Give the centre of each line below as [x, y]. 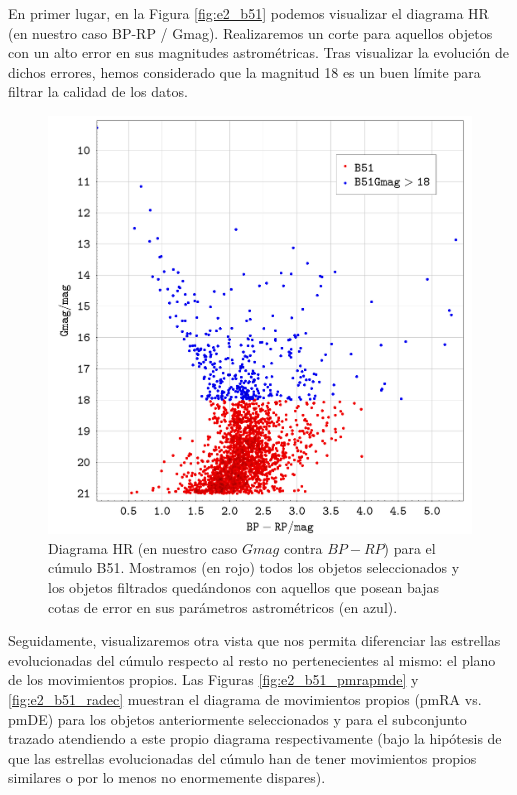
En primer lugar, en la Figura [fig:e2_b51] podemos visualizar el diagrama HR [248, 13]
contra [303, 547]
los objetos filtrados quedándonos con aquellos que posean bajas [244, 586]
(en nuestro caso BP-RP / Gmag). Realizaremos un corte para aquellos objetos [250, 32]
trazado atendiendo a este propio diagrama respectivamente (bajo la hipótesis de [255, 738]
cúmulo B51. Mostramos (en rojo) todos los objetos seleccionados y [254, 567]
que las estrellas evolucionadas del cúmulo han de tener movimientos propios [242, 757]
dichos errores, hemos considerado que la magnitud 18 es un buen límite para [244, 71]
